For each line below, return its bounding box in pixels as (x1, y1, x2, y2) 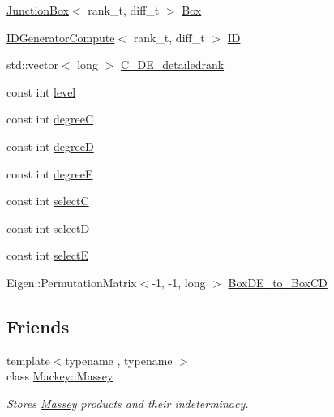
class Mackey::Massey (6, 368, 113, 385)
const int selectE (6, 247, 89, 264)
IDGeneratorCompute (6, 28, 115, 45)
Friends (6, 313, 70, 338)
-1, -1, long (152, 273, 206, 290)
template (6, 351, 50, 368)
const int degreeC (6, 110, 94, 127)
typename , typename (65, 351, 173, 368)
